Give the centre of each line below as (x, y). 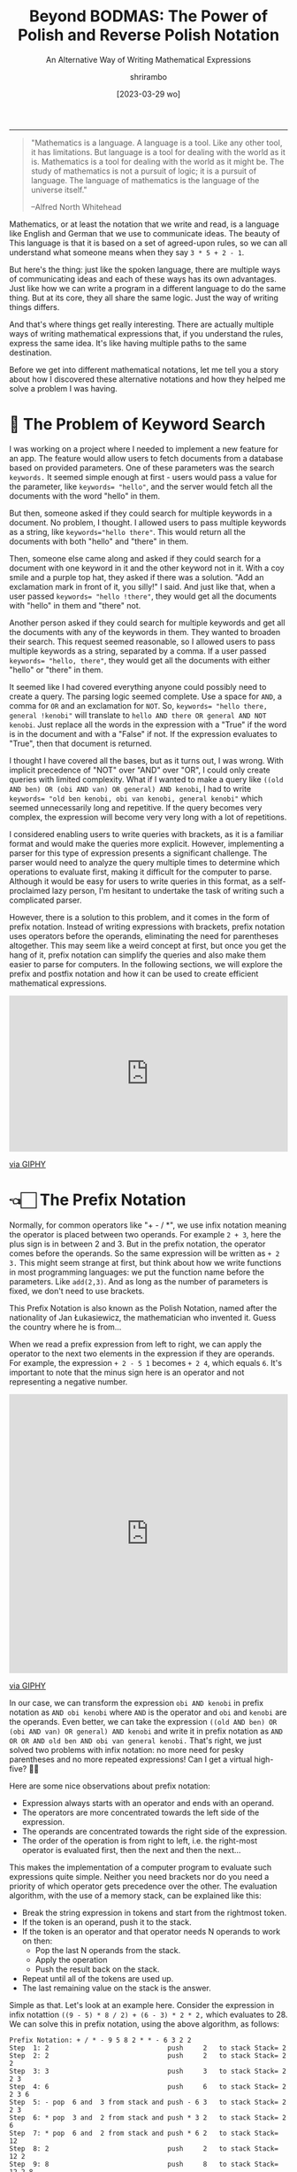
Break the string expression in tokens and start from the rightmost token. (154, 1913)
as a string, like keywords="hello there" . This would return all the (127, 531)
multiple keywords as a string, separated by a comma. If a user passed (138, 651)
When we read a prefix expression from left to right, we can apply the (136, 1345)
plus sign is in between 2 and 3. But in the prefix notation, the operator (137, 1244)
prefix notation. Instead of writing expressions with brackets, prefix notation (147, 927)
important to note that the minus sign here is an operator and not (127, 1373)
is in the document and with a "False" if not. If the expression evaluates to (143, 733)
